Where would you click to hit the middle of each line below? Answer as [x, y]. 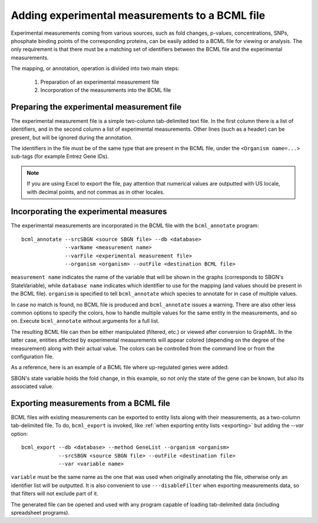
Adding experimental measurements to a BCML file [138, 15]
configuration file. [32, 356]
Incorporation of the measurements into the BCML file [106, 90]
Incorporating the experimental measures [89, 212]
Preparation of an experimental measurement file [100, 82]
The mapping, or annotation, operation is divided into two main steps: [95, 68]
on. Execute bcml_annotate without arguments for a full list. [85, 321]
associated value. [32, 386]
